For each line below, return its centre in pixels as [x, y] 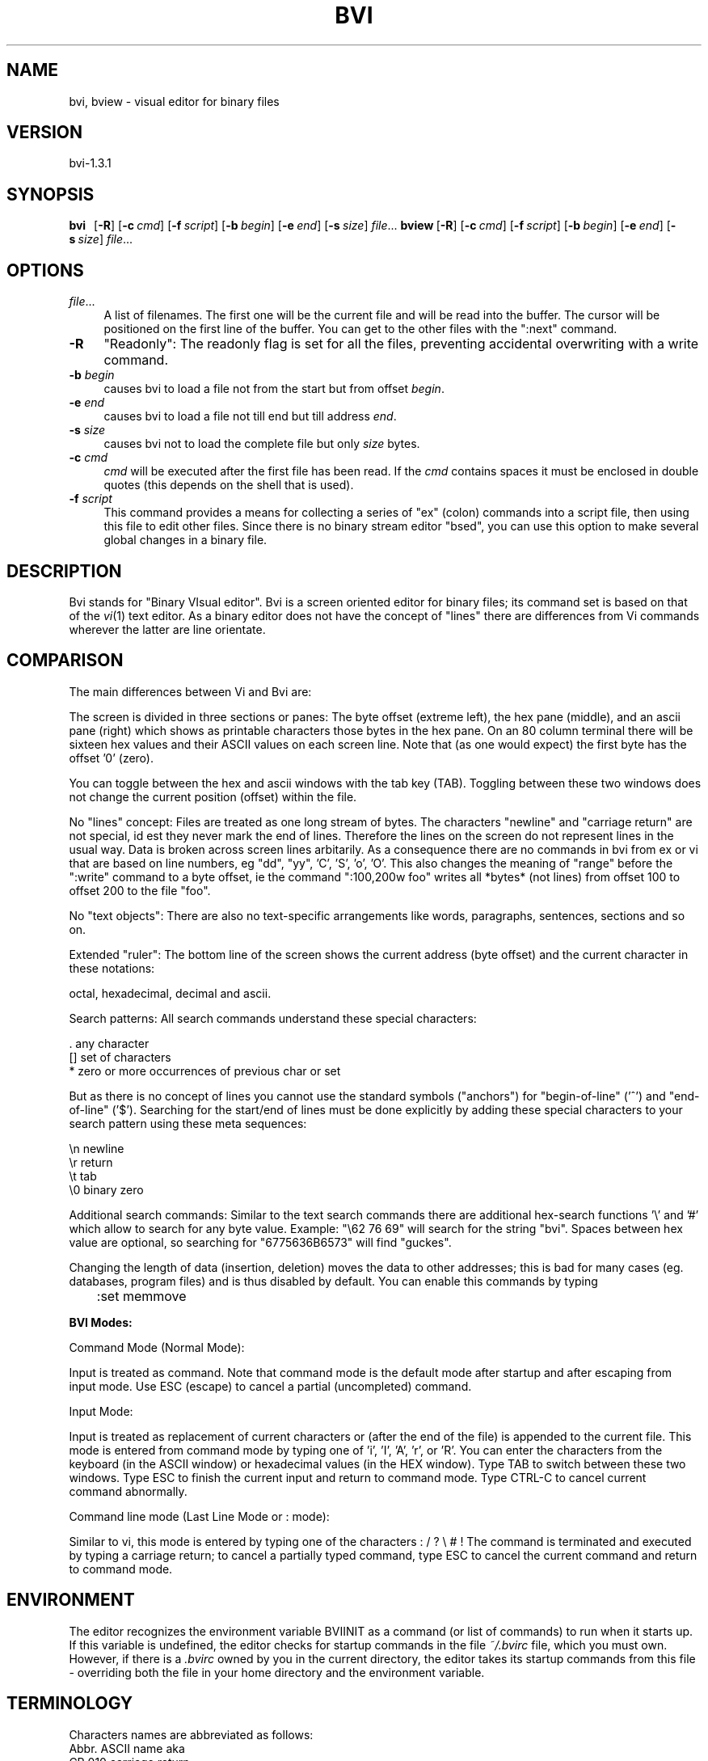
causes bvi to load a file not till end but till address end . [250, 416]
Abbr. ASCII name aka [127, 1748]
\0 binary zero [106, 1189]
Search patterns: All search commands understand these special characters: [273, 1018]
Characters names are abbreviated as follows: [191, 1734]
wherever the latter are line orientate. [167, 629]
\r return [91, 1162]
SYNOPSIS [51, 194]
